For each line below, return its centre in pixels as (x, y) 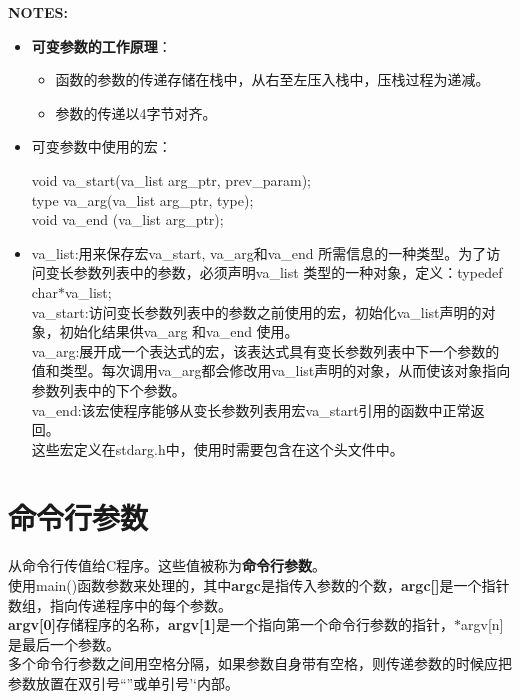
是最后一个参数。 (64, 643)
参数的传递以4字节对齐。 (136, 112)
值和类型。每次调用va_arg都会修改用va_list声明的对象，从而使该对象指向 (271, 370)
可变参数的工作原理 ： (101, 45)
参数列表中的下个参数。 (108, 389)
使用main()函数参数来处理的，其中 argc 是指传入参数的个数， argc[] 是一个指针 (259, 585)
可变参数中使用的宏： (101, 146)
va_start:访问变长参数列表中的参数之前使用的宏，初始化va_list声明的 (256, 311)
